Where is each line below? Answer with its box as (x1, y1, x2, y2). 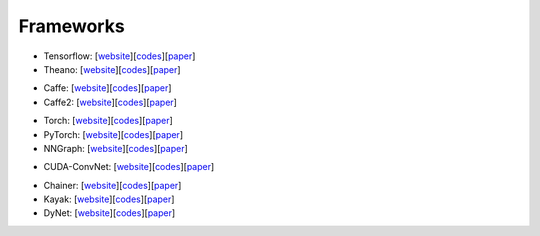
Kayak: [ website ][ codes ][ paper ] (43, 193, 175, 205)
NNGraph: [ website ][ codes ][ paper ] (43, 142, 189, 154)
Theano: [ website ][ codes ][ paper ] (43, 63, 181, 75)
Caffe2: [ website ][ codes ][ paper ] (43, 96, 177, 108)
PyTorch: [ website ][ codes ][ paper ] (43, 128, 184, 140)
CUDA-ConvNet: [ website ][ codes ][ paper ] (43, 161, 215, 173)
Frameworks (18, 15, 125, 37)
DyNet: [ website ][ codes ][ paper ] (43, 207, 176, 219)
